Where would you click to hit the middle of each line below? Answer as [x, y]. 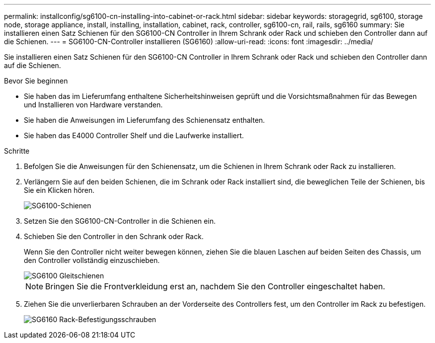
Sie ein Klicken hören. [59, 190]
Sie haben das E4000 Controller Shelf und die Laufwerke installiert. [134, 135]
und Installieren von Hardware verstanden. [93, 105]
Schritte [17, 151]
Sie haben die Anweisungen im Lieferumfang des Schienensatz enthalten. [145, 120]
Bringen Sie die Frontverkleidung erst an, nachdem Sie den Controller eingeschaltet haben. [215, 286]
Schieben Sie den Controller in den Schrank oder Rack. [114, 236]
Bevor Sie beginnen [36, 81]
